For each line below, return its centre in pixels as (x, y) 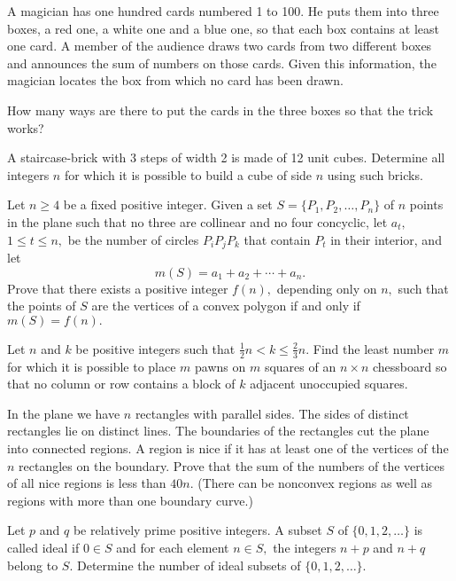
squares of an (300, 366)
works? (26, 127)
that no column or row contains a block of (121, 384)
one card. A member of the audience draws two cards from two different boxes (220, 46)
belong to (33, 565)
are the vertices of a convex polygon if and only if (226, 306)
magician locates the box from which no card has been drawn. (175, 80)
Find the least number (374, 348)
